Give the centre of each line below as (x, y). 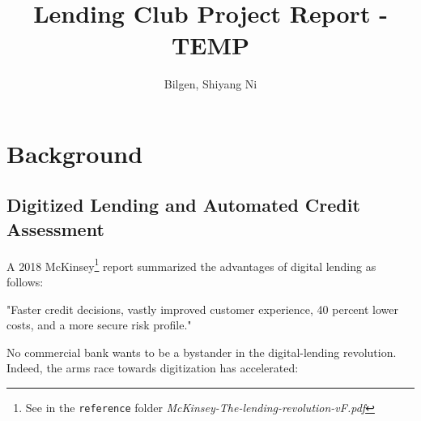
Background (75, 153)
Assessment (55, 228)
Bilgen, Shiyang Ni (210, 84)
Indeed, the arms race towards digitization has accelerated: (153, 368)
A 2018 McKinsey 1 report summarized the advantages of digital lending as (191, 264)
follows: (25, 281)
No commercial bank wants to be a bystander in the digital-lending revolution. (202, 352)
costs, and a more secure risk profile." (99, 325)
